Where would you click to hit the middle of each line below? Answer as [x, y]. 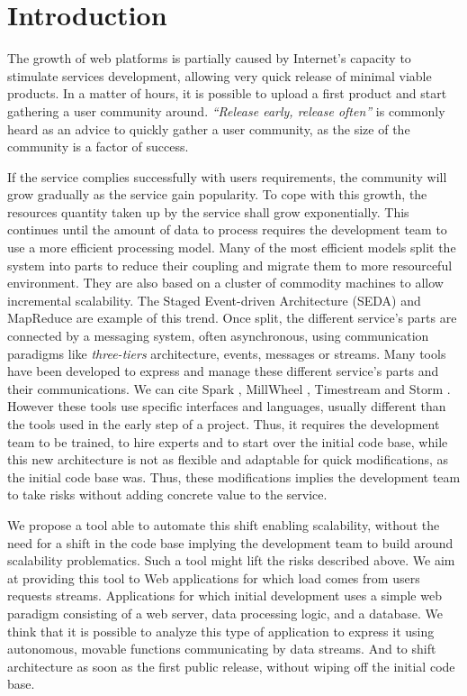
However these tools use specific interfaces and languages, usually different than [227, 406]
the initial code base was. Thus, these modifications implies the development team [234, 476]
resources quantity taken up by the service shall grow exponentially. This [208, 211]
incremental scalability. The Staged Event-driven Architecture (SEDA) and [214, 300]
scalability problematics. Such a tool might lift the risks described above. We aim [231, 560]
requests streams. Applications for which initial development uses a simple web [225, 595]
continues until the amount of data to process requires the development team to [227, 229]
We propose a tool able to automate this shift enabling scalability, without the [224, 524]
